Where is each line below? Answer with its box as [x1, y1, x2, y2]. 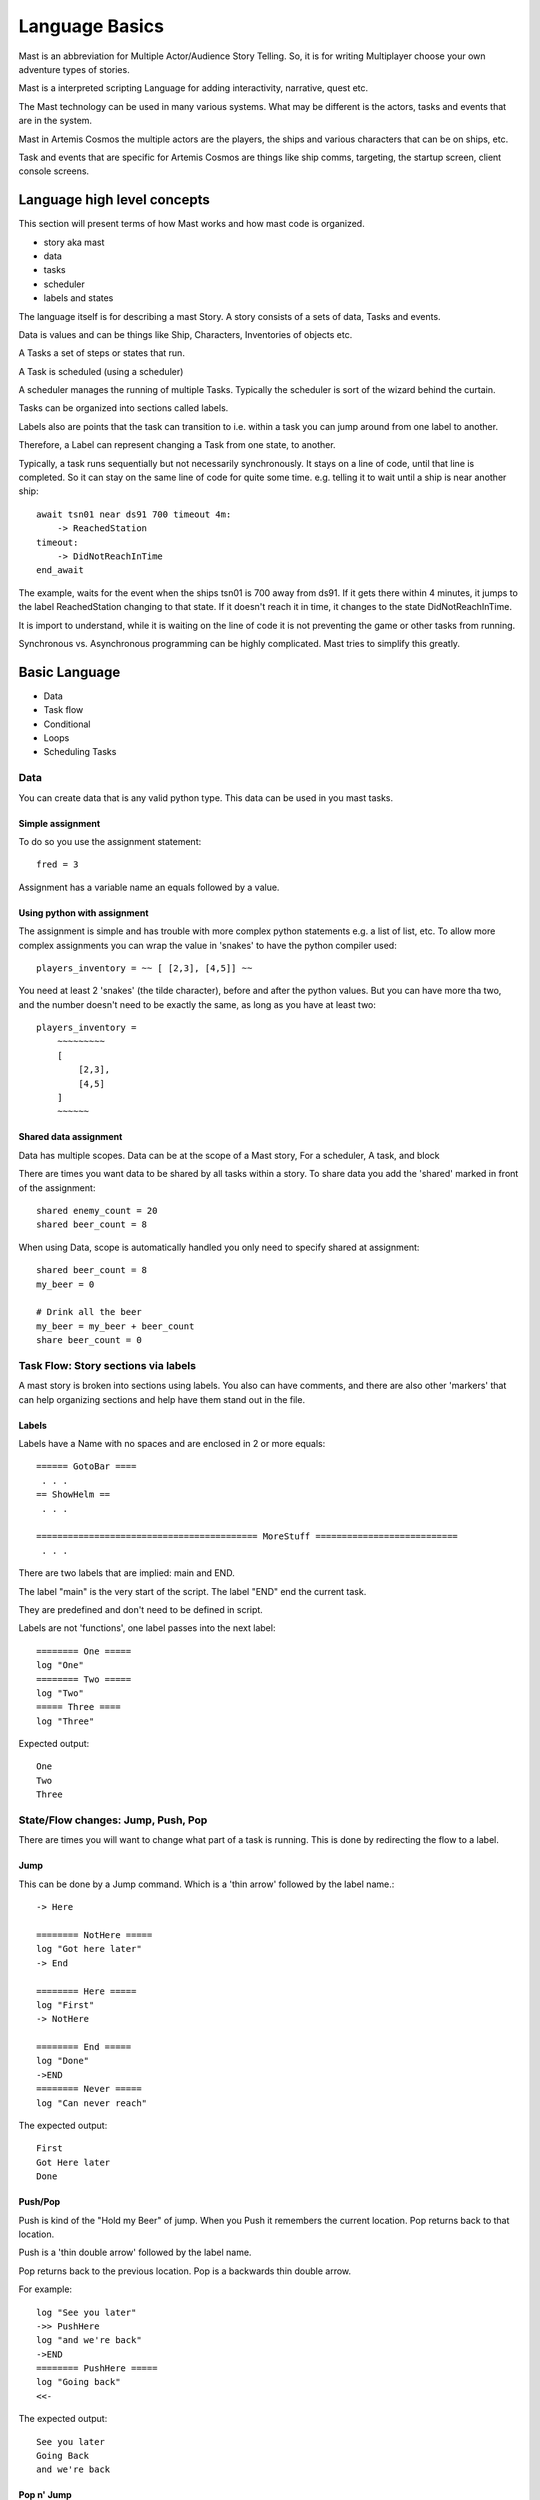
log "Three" [36, 1715, 95, 1727]
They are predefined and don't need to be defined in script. [18, 1603, 264, 1615]
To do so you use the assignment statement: [18, 835, 202, 847]
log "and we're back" [36, 2335, 142, 2346]
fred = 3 [36, 859, 79, 870]
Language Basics [18, 15, 165, 37]
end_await [36, 565, 84, 576]
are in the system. [18, 115, 93, 127]
